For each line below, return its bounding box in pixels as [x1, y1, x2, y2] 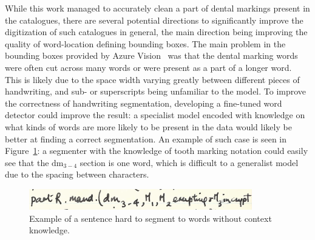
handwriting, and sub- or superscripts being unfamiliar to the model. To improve [5, 85, 307, 98]
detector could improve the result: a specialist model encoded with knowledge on [5, 108, 305, 121]
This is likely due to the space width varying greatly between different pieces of [5, 73, 300, 85]
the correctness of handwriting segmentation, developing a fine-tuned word [5, 96, 282, 109]
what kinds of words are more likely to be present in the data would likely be [5, 120, 292, 133]
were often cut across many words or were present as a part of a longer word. [5, 61, 292, 73]
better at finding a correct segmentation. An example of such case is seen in [5, 132, 287, 145]
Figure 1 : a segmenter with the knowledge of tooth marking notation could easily [5, 144, 308, 157]
